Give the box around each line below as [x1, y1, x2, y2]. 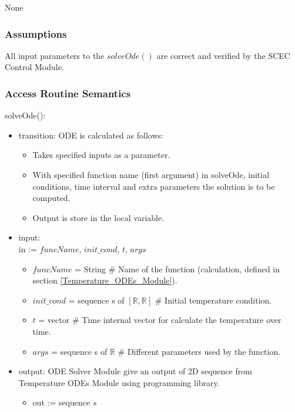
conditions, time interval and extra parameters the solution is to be [32, 180, 275, 192]
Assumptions [5, 26, 67, 41]
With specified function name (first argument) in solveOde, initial [32, 169, 270, 180]
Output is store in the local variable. [32, 211, 165, 223]
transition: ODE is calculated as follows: [18, 128, 163, 141]
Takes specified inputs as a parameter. [32, 149, 170, 161]
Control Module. [5, 61, 64, 73]
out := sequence [32, 396, 90, 408]
